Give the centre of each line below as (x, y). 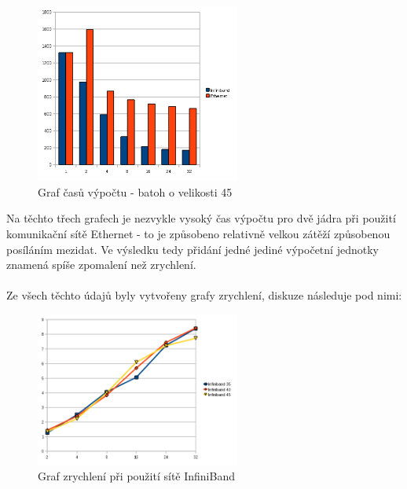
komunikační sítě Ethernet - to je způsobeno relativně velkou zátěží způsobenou (198, 234)
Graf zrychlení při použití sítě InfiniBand (136, 476)
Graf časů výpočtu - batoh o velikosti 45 (135, 191)
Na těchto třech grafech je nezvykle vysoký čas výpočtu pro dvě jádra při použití (201, 218)
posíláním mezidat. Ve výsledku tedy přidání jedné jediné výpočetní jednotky (192, 249)
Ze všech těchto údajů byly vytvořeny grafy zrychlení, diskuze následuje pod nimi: (204, 295)
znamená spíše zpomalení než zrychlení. (101, 265)
